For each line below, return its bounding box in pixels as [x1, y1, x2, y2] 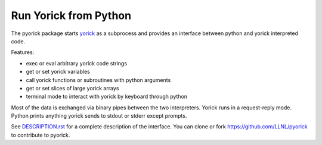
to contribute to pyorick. [11, 131, 70, 138]
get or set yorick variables [26, 68, 91, 75]
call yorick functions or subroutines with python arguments [26, 76, 171, 83]
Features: [11, 49, 35, 56]
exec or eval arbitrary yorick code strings [26, 59, 128, 67]
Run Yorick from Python [11, 9, 131, 22]
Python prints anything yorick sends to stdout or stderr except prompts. [11, 112, 187, 119]
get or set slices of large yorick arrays [26, 84, 119, 92]
